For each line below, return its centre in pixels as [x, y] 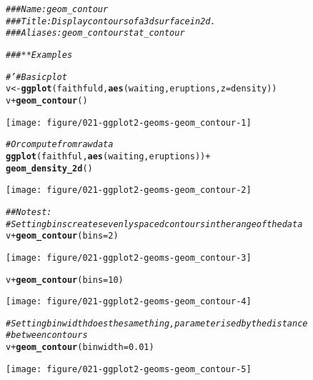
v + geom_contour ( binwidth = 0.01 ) [80, 347]
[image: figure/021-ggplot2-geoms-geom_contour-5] [129, 369]
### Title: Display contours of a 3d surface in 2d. [111, 21]
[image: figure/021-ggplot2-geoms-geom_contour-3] [129, 257]
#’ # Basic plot [36, 77]
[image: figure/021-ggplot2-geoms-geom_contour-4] [129, 302]
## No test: [29, 212]
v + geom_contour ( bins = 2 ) [62, 236]
